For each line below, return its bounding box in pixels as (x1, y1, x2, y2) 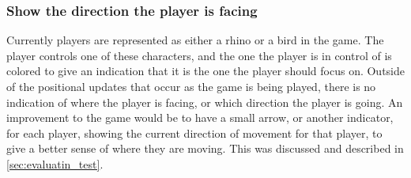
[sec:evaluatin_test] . (6, 155, 104, 172)
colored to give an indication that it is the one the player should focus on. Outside (6, 62, 405, 79)
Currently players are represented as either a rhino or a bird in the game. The (6, 32, 384, 48)
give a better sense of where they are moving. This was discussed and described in (6, 140, 404, 157)
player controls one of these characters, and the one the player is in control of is (6, 47, 392, 63)
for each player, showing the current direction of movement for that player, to (6, 124, 383, 141)
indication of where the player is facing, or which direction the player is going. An (6, 93, 403, 110)
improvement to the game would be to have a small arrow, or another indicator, (6, 109, 394, 126)
